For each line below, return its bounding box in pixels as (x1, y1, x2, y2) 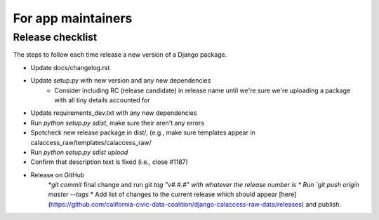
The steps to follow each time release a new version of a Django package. (13, 50, 227, 59)
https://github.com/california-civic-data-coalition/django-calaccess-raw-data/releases (50, 200, 302, 208)
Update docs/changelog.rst (30, 63, 110, 71)
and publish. (305, 200, 342, 208)
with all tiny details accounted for (54, 95, 150, 104)
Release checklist (13, 31, 98, 43)
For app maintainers (13, 11, 133, 26)
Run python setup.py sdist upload (30, 148, 128, 156)
